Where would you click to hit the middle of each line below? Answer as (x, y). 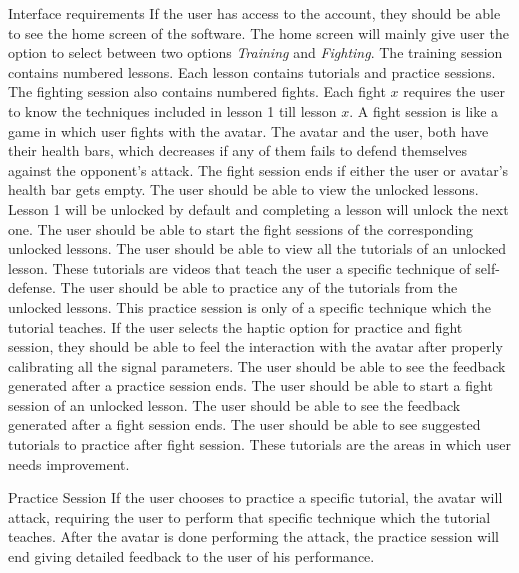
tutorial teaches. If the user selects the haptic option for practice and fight (235, 326)
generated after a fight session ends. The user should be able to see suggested (244, 424)
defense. (32, 287)
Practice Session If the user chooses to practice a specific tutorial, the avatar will (255, 497)
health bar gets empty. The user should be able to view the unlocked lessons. (243, 189)
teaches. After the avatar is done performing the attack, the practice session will (253, 536)
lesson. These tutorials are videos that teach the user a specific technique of (239, 267)
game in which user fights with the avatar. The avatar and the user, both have (248, 130)
